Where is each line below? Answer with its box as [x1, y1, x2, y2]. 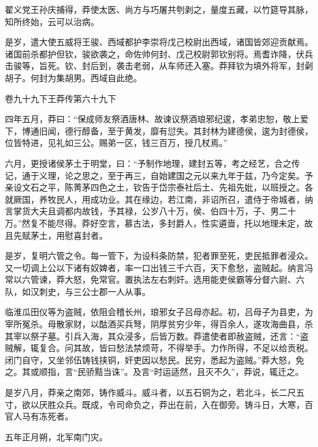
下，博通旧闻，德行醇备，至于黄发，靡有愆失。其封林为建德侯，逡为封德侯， [5, 124, 313, 137]
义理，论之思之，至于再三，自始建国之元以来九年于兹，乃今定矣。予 [39, 169, 313, 181]
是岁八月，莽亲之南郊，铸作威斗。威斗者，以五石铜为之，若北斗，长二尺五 [5, 386, 305, 399]
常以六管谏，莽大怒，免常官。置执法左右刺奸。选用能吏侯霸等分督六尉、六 [5, 273, 305, 286]
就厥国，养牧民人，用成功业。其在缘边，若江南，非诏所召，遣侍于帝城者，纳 [5, 192, 313, 205]
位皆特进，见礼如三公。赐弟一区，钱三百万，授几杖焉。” [5, 136, 227, 149]
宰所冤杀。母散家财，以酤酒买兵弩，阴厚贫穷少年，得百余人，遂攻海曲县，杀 [5, 318, 313, 330]
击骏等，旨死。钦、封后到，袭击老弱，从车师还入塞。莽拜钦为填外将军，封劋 [5, 59, 313, 72]
